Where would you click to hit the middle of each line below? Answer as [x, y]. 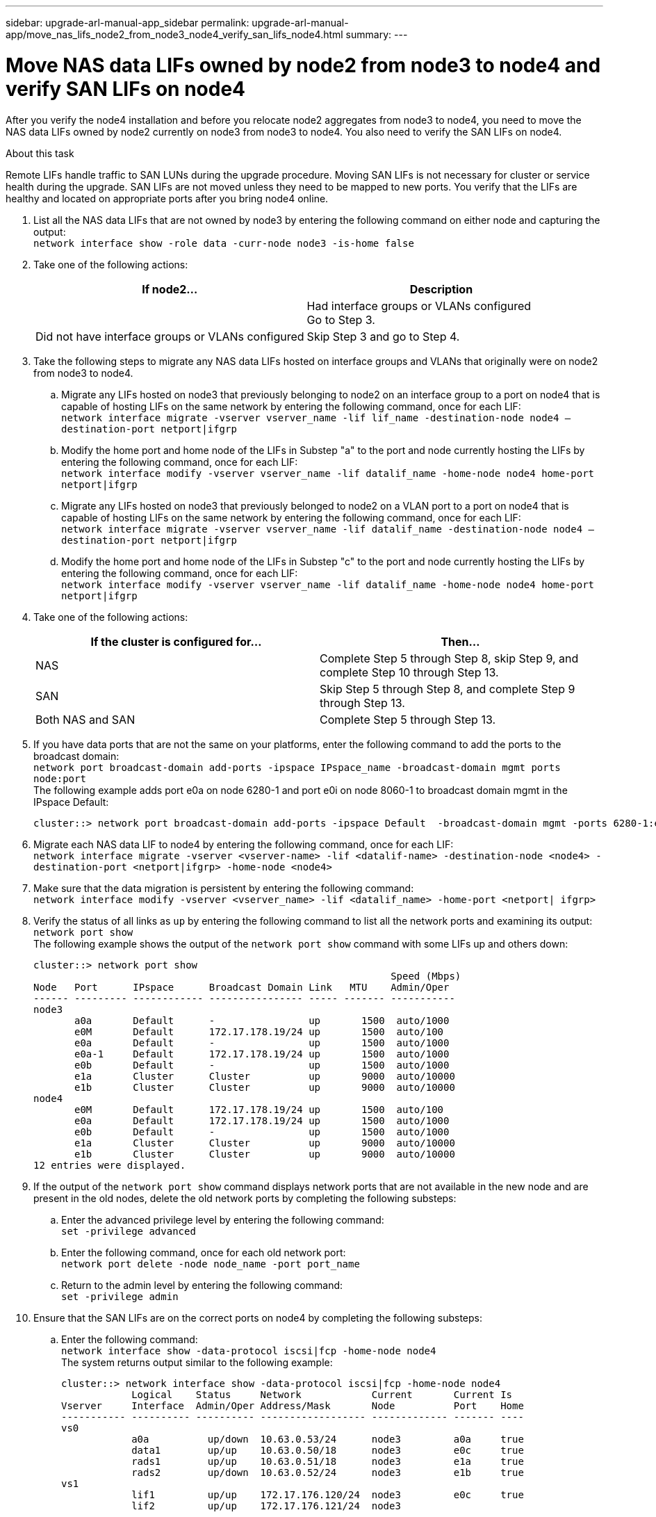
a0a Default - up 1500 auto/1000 [262, 1020]
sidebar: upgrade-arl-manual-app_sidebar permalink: [128, 23]
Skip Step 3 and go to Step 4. [383, 336]
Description [441, 289]
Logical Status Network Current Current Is [322, 1394]
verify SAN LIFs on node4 [126, 89]
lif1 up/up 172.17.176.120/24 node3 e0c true [328, 1494]
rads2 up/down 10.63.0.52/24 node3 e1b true [328, 1472]
